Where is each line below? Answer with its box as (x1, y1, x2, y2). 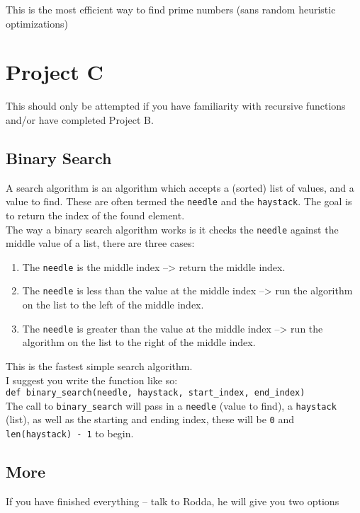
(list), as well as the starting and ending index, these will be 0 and (6, 412, 294, 427)
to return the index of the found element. (6, 207, 185, 222)
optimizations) (6, 16, 68, 30)
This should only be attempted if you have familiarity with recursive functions (6, 98, 346, 113)
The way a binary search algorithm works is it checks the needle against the (6, 221, 339, 236)
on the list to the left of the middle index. (22, 297, 204, 312)
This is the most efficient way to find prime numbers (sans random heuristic (6, 2, 336, 16)
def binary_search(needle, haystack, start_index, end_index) (6, 388, 305, 398)
